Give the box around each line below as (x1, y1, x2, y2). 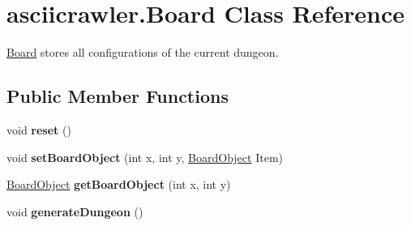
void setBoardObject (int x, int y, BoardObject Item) (6, 148, 283, 165)
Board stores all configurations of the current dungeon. (6, 44, 279, 61)
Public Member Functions (6, 83, 229, 109)
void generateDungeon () (6, 203, 143, 220)
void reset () (6, 121, 71, 138)
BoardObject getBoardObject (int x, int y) (6, 176, 231, 193)
